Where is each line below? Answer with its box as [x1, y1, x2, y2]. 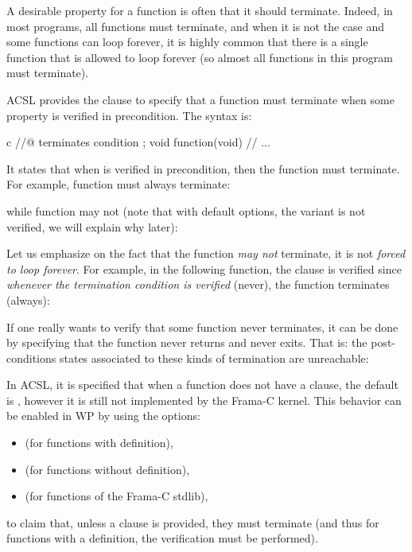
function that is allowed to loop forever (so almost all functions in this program [6, 49, 393, 65]
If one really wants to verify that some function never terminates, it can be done [6, 318, 398, 335]
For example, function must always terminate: [6, 176, 231, 192]
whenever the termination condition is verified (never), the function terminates [6, 276, 390, 293]
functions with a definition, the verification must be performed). [6, 530, 318, 546]
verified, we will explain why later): [6, 218, 178, 235]
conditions [6, 349, 56, 366]
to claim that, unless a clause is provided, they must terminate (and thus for [6, 514, 379, 531]
